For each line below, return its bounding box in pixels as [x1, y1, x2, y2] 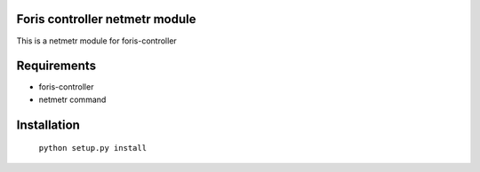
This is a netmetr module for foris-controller [16, 35, 177, 46]
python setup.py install [38, 143, 147, 153]
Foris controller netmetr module [16, 12, 196, 27]
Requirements [16, 59, 97, 74]
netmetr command [38, 94, 107, 105]
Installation [16, 117, 80, 132]
